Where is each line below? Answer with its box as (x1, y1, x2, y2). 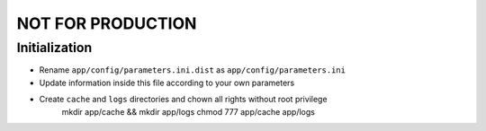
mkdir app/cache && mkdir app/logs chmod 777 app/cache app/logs (61, 106, 315, 117)
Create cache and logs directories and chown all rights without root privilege (39, 94, 328, 105)
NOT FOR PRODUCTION (16, 13, 197, 33)
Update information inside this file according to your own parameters (39, 77, 295, 88)
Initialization (16, 39, 93, 56)
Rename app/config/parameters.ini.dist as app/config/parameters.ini (39, 65, 346, 75)
